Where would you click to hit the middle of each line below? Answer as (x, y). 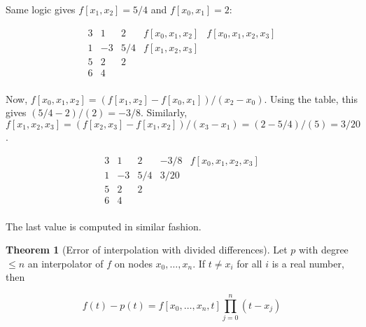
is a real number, (308, 263)
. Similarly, (164, 112)
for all (249, 263)
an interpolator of (65, 263)
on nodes (133, 263)
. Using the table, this (311, 98)
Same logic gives (41, 9)
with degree (324, 250)
